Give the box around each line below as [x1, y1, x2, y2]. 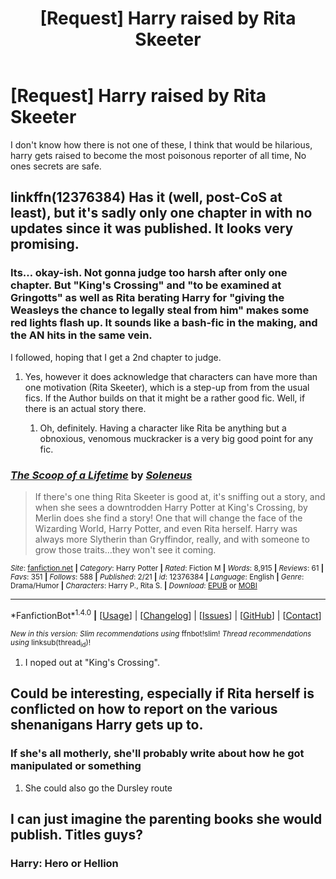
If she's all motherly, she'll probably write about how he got [10, 747, 305, 761]
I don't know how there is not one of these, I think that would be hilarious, [10, 138, 313, 151]
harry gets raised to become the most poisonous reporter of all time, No [10, 149, 307, 161]
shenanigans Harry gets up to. [10, 717, 204, 734]
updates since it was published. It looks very [10, 220, 294, 237]
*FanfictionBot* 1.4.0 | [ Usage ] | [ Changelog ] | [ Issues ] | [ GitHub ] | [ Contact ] [10, 607, 322, 621]
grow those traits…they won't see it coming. [34, 543, 217, 556]
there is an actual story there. [24, 402, 147, 414]
